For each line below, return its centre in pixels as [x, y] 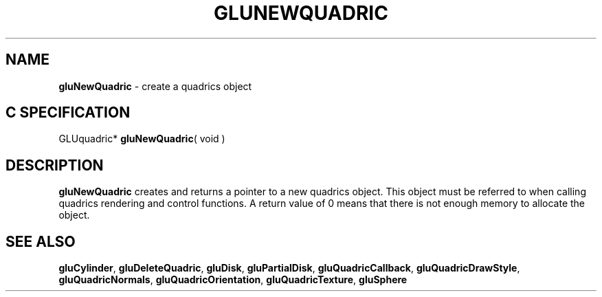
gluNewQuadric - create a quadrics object [155, 86]
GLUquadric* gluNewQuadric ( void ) [142, 139]
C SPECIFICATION [68, 113]
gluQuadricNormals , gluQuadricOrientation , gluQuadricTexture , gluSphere [233, 280]
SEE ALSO [41, 241]
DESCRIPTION [55, 165]
